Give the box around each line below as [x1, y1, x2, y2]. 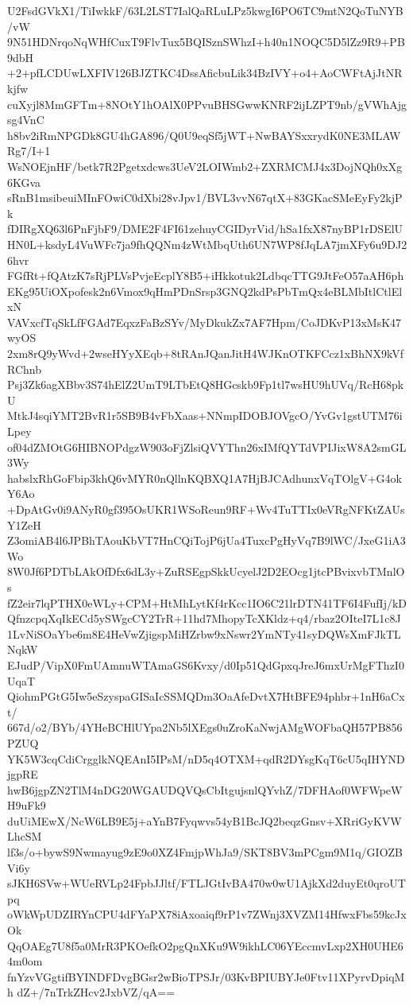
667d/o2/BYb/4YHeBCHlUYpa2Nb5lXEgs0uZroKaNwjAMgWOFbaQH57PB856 [7, 719, 403, 736]
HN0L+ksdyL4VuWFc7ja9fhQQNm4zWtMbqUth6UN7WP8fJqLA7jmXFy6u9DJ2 [7, 235, 407, 252]
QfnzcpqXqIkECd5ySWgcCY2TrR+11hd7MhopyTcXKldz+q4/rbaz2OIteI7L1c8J [7, 610, 401, 627]
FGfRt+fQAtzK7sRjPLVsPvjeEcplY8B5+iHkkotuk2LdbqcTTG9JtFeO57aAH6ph [7, 267, 404, 284]
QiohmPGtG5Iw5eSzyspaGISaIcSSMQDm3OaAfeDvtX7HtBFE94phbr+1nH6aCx [7, 688, 405, 705]
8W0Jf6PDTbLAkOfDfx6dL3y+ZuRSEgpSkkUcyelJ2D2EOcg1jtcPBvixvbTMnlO [7, 563, 405, 580]
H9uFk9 [7, 797, 46, 814]
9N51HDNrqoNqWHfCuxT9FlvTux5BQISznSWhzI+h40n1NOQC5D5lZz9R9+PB [7, 33, 405, 50]
